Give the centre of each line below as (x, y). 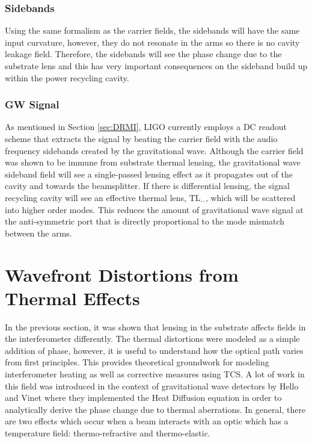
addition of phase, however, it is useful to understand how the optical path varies (154, 350)
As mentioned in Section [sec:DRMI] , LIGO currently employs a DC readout (146, 127)
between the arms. (38, 233)
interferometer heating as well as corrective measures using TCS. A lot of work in (155, 374)
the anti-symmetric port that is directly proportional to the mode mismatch (145, 221)
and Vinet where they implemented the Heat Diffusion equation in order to (143, 398)
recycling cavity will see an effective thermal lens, (96, 197)
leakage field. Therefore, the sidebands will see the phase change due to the (143, 54)
